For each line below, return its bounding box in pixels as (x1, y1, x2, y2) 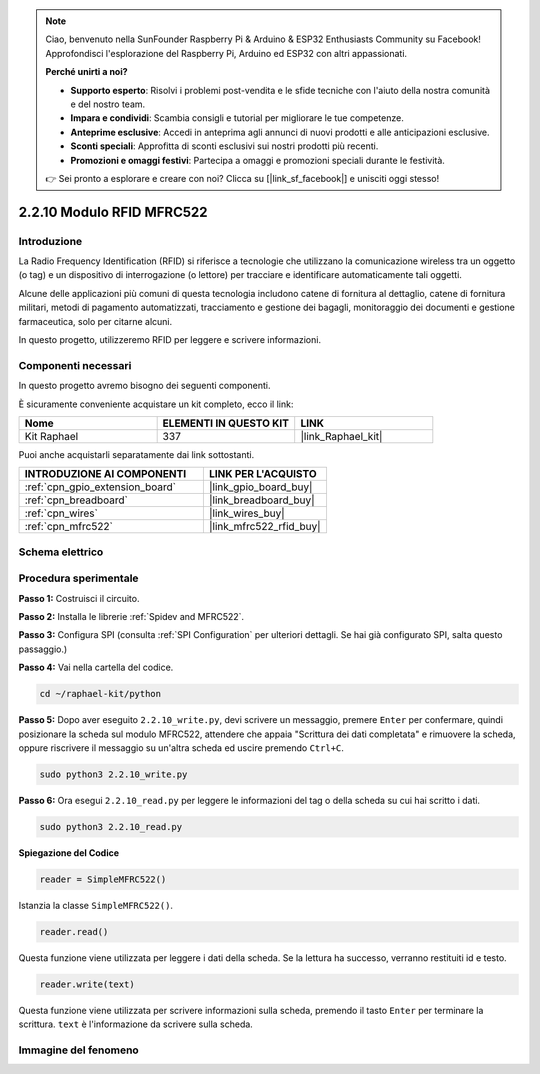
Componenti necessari (18, 358, 132, 372)
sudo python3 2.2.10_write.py (39, 768, 188, 780)
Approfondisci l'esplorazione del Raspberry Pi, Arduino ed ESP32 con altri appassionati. (45, 47, 408, 59)
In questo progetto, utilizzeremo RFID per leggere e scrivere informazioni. (18, 334, 322, 346)
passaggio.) (18, 643, 68, 655)
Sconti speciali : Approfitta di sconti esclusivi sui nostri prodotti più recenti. (70, 140, 379, 152)
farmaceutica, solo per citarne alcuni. (18, 315, 173, 327)
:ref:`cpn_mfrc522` (24, 520, 114, 534)
